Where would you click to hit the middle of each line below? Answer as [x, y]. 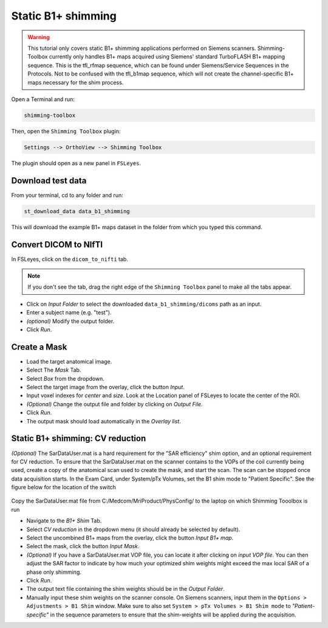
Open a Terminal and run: [43, 99]
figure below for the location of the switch [64, 487]
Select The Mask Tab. [54, 370]
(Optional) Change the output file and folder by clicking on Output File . [114, 404]
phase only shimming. [54, 572]
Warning [39, 37]
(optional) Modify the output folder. [70, 321]
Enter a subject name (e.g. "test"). [69, 312]
